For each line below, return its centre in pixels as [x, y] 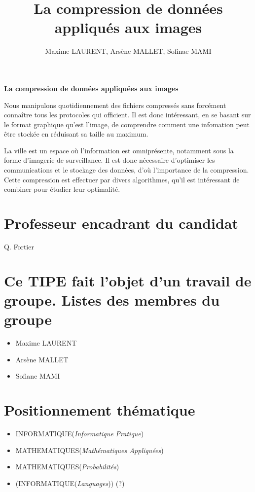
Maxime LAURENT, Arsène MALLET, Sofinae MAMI [128, 51]
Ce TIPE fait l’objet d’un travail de [128, 280]
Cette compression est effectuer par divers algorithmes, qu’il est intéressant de [122, 179]
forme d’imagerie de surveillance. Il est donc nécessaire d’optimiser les [109, 160]
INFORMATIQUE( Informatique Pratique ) [80, 433]
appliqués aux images [128, 27]
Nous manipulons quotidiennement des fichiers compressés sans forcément [115, 105]
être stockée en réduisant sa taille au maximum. [76, 134]
